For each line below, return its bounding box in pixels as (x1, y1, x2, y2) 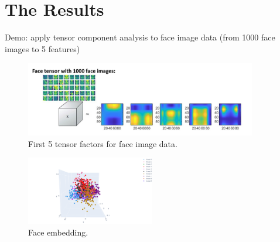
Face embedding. (28, 226, 88, 238)
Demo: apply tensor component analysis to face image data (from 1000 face (5, 31, 275, 43)
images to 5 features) (5, 42, 80, 54)
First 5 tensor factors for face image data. (28, 137, 177, 149)
